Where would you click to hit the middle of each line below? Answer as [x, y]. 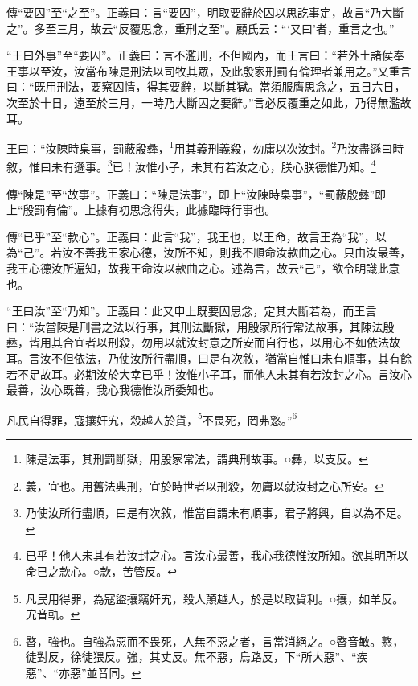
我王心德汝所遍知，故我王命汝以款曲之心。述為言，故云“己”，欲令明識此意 [203, 268]
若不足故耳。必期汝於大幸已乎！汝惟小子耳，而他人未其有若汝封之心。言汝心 [209, 374]
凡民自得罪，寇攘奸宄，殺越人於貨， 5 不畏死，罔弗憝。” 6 [152, 418]
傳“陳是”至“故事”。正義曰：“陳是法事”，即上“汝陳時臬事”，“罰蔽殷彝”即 [197, 193]
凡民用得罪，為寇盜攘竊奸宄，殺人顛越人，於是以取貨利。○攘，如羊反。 [215, 598]
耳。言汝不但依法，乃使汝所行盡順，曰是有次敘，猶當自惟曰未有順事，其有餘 [209, 358]
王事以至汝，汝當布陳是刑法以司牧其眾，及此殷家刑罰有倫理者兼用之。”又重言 [209, 70]
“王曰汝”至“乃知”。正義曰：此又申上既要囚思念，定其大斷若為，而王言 [192, 311]
